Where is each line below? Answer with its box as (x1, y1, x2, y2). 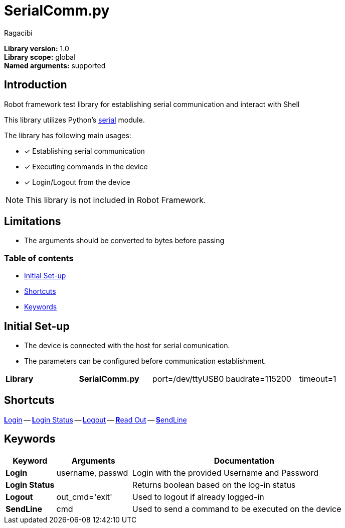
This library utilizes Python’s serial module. (4, 115, 145, 124)
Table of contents (4, 253, 74, 263)
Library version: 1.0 (4, 44, 69, 53)
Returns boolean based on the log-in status (132, 479, 296, 490)
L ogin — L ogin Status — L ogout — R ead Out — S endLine (4, 415, 187, 424)
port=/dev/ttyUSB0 (152, 374, 224, 384)
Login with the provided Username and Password (132, 467, 318, 478)
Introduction (4, 78, 67, 91)
